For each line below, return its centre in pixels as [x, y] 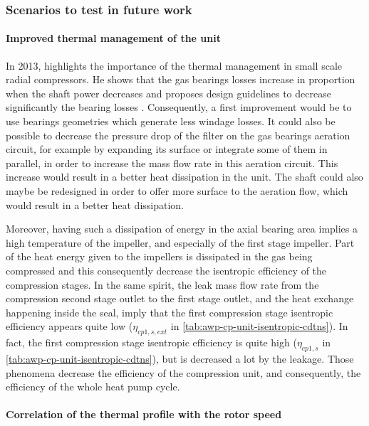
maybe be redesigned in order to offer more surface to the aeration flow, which [177, 190]
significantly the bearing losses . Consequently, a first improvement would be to [179, 107]
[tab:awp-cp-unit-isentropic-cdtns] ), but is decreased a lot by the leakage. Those [180, 358]
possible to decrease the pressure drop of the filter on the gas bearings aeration [178, 135]
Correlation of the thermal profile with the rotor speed [144, 414]
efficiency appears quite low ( [69, 326]
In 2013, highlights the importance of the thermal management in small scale [174, 65]
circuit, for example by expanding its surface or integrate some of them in [167, 149]
